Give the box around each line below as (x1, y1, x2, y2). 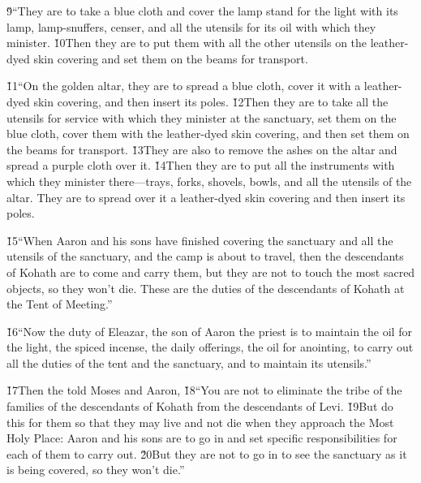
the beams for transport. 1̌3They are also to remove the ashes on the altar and (6, 140, 397, 157)
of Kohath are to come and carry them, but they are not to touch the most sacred (6, 263, 415, 280)
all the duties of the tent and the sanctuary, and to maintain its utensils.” (6, 354, 372, 371)
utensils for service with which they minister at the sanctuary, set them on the (6, 109, 397, 126)
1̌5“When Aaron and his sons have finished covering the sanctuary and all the (6, 231, 393, 248)
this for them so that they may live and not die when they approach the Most (6, 413, 394, 430)
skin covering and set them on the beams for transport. (33, 50, 308, 67)
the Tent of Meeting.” (6, 295, 113, 313)
